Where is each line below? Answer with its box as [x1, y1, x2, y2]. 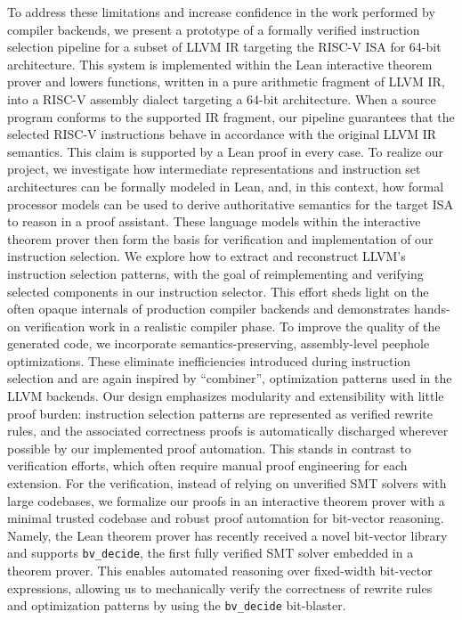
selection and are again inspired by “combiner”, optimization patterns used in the [7, 369, 452, 387]
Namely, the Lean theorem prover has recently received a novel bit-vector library [7, 526, 448, 544]
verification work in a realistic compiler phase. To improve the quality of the [24, 316, 441, 335]
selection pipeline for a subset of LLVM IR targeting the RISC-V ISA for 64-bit [7, 37, 442, 56]
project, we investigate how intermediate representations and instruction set [7, 159, 421, 178]
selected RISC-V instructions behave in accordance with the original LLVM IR [7, 125, 437, 143]
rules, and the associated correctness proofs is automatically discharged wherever [7, 421, 449, 440]
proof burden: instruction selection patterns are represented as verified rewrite [7, 404, 433, 422]
